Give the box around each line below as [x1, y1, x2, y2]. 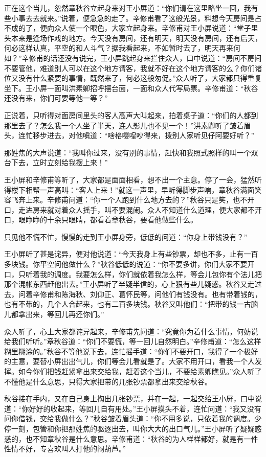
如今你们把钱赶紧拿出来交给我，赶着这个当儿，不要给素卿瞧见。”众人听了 [18, 366, 262, 376]
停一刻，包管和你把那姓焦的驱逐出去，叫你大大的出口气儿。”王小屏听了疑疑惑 [4, 423, 262, 433]
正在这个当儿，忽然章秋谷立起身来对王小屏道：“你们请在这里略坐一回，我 [4, 3, 251, 13]
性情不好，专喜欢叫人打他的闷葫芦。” [4, 443, 126, 454]
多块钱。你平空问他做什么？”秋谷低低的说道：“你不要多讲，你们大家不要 [4, 259, 248, 269]
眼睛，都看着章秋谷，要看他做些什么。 [68, 214, 197, 225]
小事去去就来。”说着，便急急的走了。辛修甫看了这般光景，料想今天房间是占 [11, 12, 262, 23]
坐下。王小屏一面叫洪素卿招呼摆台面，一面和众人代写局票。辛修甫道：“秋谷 [4, 82, 258, 93]
